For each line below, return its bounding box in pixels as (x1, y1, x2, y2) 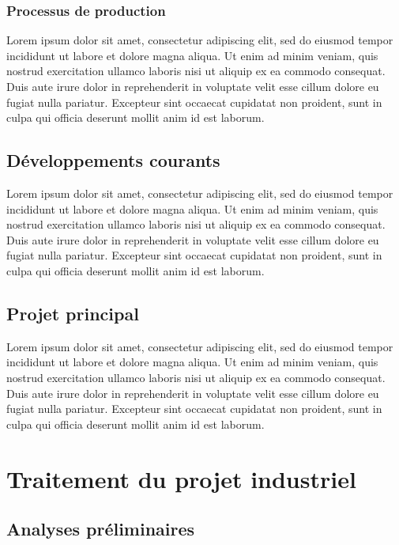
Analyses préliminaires (6, 517, 195, 541)
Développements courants (6, 148, 220, 172)
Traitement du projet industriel (6, 462, 356, 494)
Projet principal (6, 301, 139, 325)
